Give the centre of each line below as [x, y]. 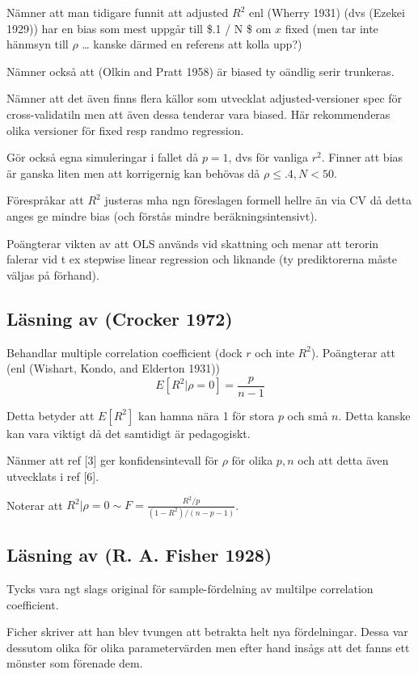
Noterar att [35, 505]
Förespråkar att [45, 200]
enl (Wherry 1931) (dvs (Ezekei [327, 12]
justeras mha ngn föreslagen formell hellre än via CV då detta [258, 200]
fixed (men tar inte [331, 28]
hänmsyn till [38, 44]
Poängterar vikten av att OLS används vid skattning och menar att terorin [193, 243]
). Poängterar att [353, 352]
